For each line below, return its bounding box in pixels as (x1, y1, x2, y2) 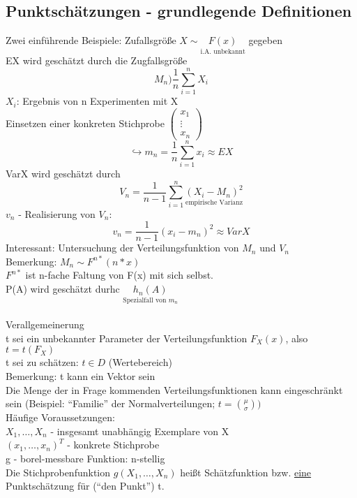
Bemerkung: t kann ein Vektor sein (6, 369, 155, 383)
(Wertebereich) (108, 355, 172, 369)
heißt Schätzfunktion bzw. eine (180, 464, 312, 479)
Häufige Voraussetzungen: (6, 410, 115, 425)
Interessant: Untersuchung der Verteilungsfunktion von (6, 240, 239, 255)
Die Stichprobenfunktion (6, 464, 111, 479)
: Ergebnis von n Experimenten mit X (16, 94, 178, 108)
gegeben (248, 33, 283, 47)
